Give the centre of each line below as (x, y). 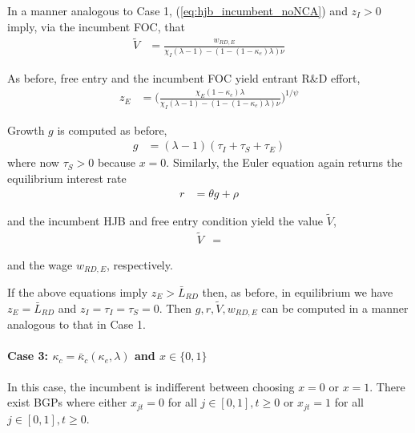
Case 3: (28, 356)
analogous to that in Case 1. (77, 324)
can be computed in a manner (335, 308)
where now (33, 162)
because (117, 162)
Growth (26, 129)
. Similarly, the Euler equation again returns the (284, 162)
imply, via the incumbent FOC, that (96, 26)
